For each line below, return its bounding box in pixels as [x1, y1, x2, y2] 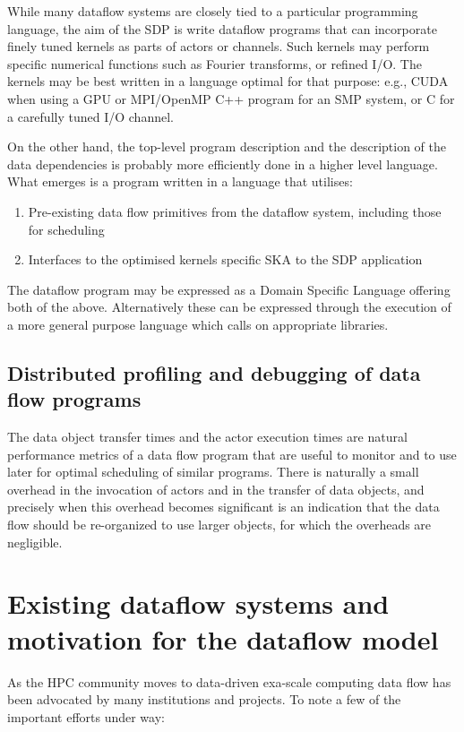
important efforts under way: [7, 707, 165, 726]
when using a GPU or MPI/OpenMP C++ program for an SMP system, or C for [7, 89, 455, 108]
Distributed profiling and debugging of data [7, 358, 421, 386]
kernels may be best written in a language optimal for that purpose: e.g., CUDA [7, 72, 449, 90]
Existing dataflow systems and [7, 585, 390, 622]
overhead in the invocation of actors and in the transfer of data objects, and [7, 479, 425, 498]
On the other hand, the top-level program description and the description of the [7, 137, 446, 156]
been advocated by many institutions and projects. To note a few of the [7, 690, 401, 709]
